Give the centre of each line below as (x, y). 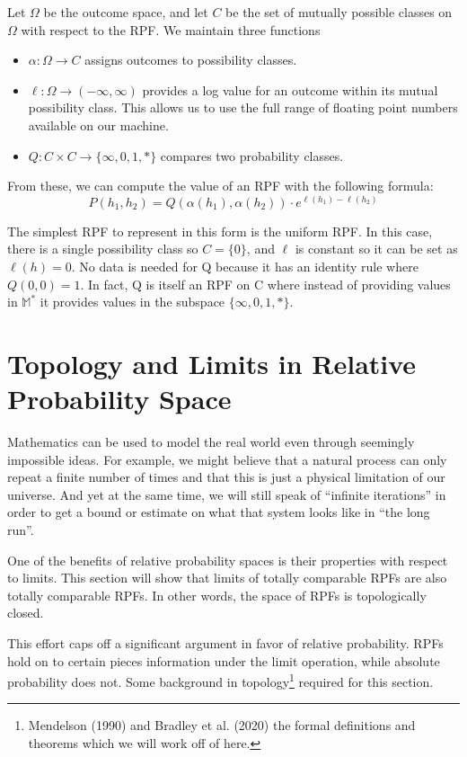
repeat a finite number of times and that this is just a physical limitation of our (226, 477)
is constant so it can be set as (376, 249)
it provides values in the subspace (132, 302)
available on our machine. (98, 125)
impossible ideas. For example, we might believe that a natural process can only (227, 459)
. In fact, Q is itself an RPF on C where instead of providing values (265, 284)
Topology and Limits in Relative (212, 363)
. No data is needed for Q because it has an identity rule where (245, 266)
